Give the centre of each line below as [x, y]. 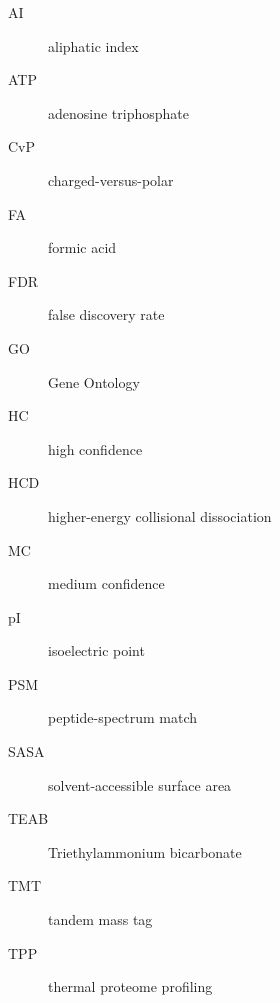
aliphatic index [93, 45]
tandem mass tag [100, 919]
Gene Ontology [94, 381]
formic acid [82, 247]
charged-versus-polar [111, 179]
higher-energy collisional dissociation [160, 515]
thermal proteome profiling [130, 986]
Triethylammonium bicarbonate [145, 851]
